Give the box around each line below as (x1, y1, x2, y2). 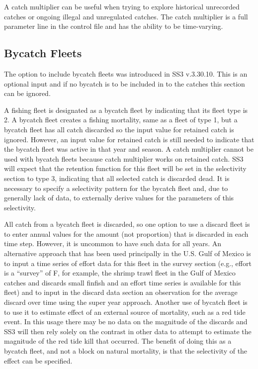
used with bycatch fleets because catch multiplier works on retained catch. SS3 (4, 153, 244, 164)
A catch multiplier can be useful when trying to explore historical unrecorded (4, 1, 240, 11)
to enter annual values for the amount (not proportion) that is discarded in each (4, 228, 249, 239)
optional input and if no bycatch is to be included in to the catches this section (4, 78, 245, 89)
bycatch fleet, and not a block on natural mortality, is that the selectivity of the (4, 346, 248, 356)
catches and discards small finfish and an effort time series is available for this (4, 277, 241, 287)
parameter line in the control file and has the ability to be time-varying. (4, 21, 223, 31)
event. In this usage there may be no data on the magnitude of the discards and (4, 316, 248, 327)
